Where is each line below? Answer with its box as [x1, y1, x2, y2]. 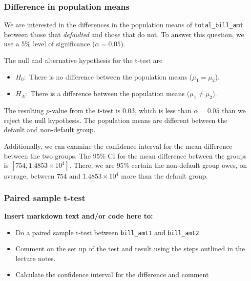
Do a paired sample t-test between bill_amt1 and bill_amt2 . [15, 227, 201, 237]
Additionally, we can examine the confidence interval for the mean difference [4, 141, 232, 151]
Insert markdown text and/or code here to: [4, 211, 153, 221]
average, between [4, 171, 55, 181]
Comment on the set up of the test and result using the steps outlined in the [15, 243, 245, 254]
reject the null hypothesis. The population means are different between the [4, 115, 228, 125]
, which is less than [134, 105, 192, 116]
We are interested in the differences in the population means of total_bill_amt [4, 20, 244, 30]
